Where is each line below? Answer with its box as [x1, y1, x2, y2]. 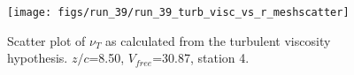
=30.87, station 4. [152, 49, 250, 67]
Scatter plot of [7, 31, 86, 49]
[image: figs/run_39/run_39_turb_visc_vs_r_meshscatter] [7, 6, 350, 19]
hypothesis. [7, 49, 68, 67]
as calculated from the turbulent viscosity [105, 31, 331, 49]
